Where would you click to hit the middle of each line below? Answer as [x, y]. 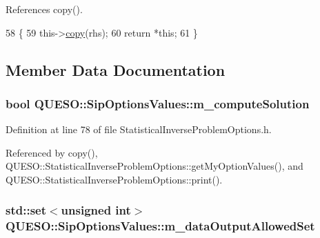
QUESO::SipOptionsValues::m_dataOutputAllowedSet [160, 226]
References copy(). [44, 9]
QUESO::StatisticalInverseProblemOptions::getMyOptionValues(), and [154, 166]
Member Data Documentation [116, 69]
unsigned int [96, 210]
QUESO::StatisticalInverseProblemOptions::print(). [114, 179]
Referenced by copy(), [52, 152]
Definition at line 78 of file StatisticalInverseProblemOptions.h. [139, 129]
